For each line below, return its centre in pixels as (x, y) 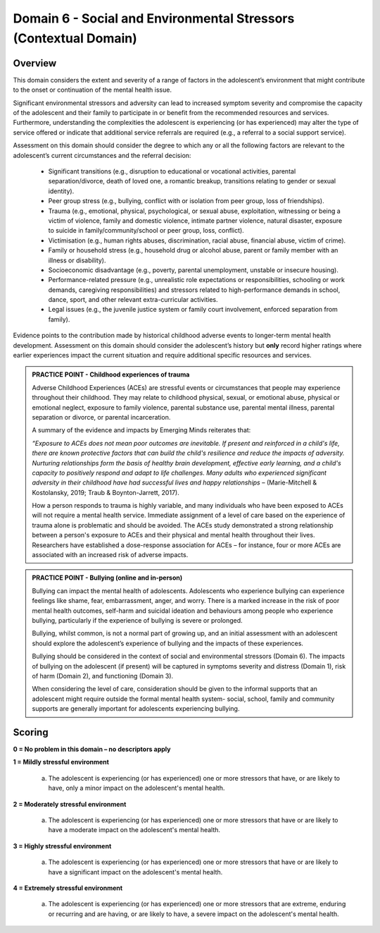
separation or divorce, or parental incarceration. (101, 417)
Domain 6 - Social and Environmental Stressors (154, 18)
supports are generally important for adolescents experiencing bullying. (136, 709)
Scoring (31, 732)
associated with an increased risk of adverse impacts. (110, 555)
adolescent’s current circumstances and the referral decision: (102, 155)
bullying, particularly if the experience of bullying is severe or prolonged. (137, 620)
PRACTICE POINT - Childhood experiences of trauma (111, 374)
